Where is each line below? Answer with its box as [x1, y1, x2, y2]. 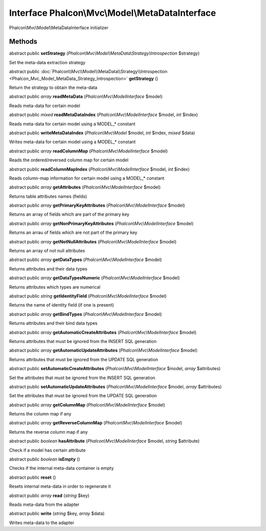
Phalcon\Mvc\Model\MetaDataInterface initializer [9, 25, 108, 31]
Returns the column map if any [9, 411, 71, 417]
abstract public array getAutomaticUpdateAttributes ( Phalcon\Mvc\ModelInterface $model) [9, 347, 198, 353]
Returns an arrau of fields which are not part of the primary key [9, 229, 137, 235]
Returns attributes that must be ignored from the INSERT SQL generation [9, 338, 157, 344]
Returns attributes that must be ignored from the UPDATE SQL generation [9, 356, 159, 362]
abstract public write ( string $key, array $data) [9, 511, 105, 517]
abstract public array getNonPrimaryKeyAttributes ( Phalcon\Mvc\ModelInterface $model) [9, 220, 194, 227]
